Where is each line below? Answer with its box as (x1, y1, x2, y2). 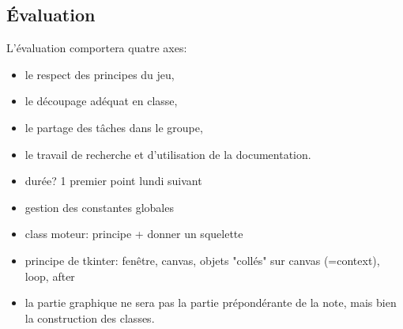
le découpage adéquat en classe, (24, 93, 178, 109)
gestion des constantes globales (24, 199, 174, 215)
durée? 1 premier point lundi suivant (24, 172, 202, 189)
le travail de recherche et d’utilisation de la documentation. (24, 146, 311, 162)
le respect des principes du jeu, (24, 66, 175, 82)
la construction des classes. (24, 309, 155, 326)
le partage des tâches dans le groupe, (24, 119, 203, 135)
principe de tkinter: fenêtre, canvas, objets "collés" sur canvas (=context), (24, 251, 380, 268)
